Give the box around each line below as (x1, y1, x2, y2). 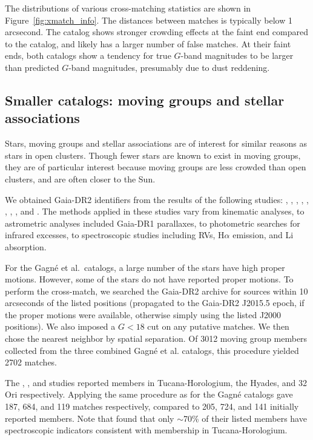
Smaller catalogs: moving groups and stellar (5, 90, 285, 109)
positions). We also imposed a (5, 320, 116, 333)
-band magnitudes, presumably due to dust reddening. (68, 61, 270, 73)
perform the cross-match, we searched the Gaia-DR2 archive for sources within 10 (5, 284, 308, 297)
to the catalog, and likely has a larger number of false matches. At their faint (5, 37, 291, 50)
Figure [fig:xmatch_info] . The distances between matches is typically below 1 (5, 13, 292, 26)
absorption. (5, 240, 47, 253)
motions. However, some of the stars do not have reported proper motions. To (5, 273, 294, 285)
